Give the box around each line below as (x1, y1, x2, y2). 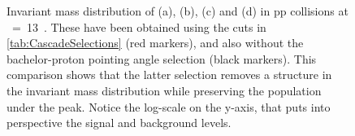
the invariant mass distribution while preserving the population (6, 81, 322, 99)
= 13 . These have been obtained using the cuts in (11, 18, 266, 35)
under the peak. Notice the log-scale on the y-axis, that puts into (6, 98, 331, 115)
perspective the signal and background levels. (6, 114, 232, 131)
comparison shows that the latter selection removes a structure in (6, 66, 332, 83)
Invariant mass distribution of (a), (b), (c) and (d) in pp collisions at (6, 2, 349, 19)
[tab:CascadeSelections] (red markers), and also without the (6, 34, 304, 51)
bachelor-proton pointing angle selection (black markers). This (6, 50, 317, 67)
